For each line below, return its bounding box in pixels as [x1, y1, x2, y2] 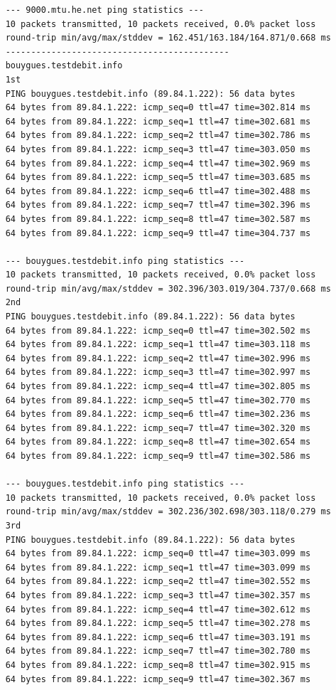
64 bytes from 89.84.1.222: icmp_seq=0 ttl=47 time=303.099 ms [5, 548, 311, 559]
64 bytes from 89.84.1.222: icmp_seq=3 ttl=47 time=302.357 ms [5, 590, 311, 600]
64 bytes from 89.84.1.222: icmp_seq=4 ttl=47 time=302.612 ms [5, 604, 311, 615]
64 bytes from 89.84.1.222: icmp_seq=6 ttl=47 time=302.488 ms [5, 186, 311, 196]
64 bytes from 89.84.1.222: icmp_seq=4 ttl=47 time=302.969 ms [5, 158, 311, 169]
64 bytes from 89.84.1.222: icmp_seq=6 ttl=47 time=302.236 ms [5, 409, 311, 420]
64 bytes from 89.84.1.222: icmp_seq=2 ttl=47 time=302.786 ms [5, 130, 311, 141]
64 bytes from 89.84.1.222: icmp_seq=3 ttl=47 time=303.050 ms [5, 144, 311, 154]
